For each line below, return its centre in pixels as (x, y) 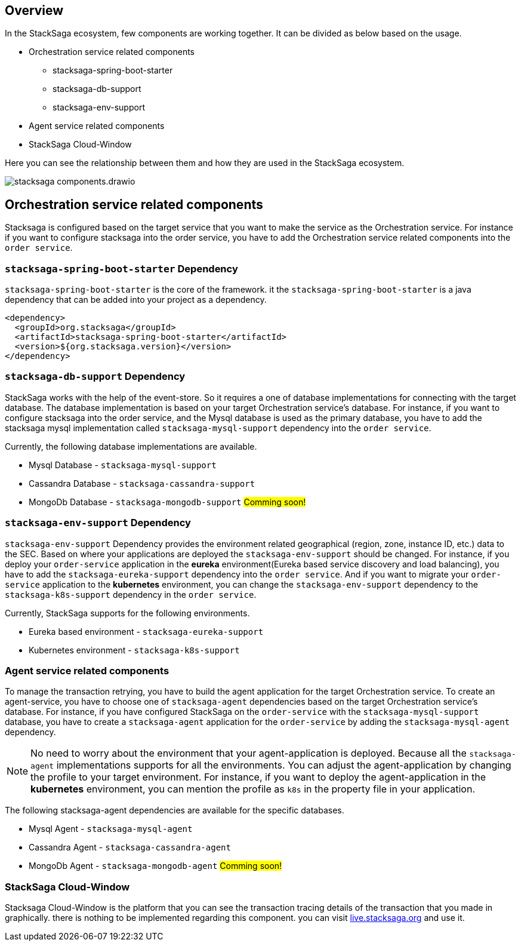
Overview (34, 10)
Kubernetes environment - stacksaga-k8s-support (134, 650)
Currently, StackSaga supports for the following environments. (127, 613)
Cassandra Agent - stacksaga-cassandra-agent (130, 847)
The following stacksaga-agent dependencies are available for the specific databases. (175, 810)
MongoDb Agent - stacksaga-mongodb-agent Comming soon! (155, 866)
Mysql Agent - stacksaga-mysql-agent (111, 829)
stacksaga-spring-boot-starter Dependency (121, 268)
